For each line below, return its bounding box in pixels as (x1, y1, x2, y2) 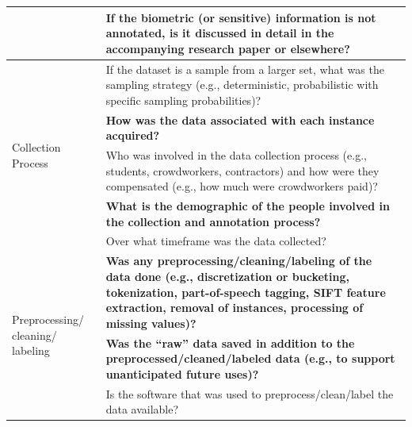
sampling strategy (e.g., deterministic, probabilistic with (105, 76, 379, 93)
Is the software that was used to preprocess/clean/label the (105, 385, 394, 402)
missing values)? (105, 314, 196, 331)
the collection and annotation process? (105, 213, 321, 229)
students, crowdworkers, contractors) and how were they (105, 162, 380, 179)
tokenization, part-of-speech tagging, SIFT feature (105, 283, 386, 300)
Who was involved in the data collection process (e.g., (105, 147, 367, 163)
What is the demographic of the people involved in (105, 198, 390, 214)
